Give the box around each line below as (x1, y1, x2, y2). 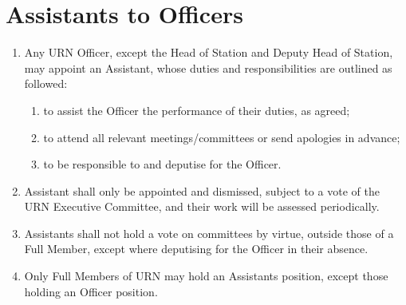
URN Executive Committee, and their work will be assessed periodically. (24, 198, 380, 215)
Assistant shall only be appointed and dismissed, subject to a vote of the (24, 182, 380, 199)
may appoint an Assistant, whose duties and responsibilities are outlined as (24, 59, 392, 76)
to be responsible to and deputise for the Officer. (43, 156, 282, 172)
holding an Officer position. (24, 283, 158, 299)
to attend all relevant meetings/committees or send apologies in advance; (43, 129, 400, 145)
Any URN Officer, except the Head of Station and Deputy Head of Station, (24, 44, 393, 61)
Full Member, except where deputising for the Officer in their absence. (24, 240, 369, 257)
